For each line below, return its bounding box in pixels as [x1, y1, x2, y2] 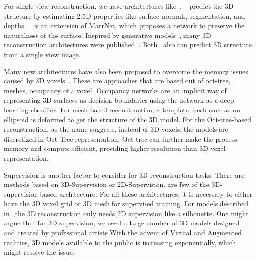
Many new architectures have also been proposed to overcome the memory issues [4, 66, 248, 76]
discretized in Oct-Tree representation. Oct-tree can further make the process [4, 133, 237, 144]
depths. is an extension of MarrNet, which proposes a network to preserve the [4, 20, 245, 31]
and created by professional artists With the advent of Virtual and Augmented [4, 227, 242, 238]
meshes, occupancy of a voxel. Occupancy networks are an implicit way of [4, 85, 227, 95]
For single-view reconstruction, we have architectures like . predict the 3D [4, 1, 234, 11]
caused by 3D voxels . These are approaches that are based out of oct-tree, [4, 75, 231, 86]
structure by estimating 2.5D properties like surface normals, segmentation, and [4, 10, 245, 21]
